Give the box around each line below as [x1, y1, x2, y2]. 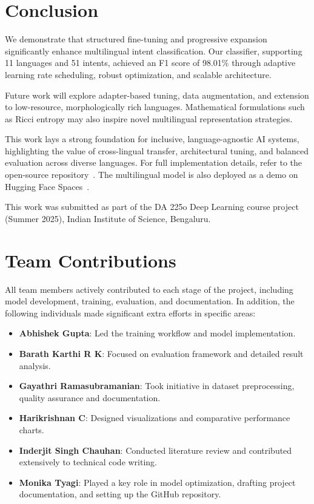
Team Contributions [5, 247, 176, 272]
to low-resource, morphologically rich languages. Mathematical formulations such [5, 100, 305, 113]
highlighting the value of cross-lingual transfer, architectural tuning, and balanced [5, 144, 309, 157]
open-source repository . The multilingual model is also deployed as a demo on [5, 168, 298, 181]
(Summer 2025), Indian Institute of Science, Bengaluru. [5, 212, 211, 224]
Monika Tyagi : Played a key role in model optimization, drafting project [19, 476, 296, 488]
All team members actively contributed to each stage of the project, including [5, 283, 293, 295]
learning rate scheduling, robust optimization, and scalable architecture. [5, 68, 272, 80]
